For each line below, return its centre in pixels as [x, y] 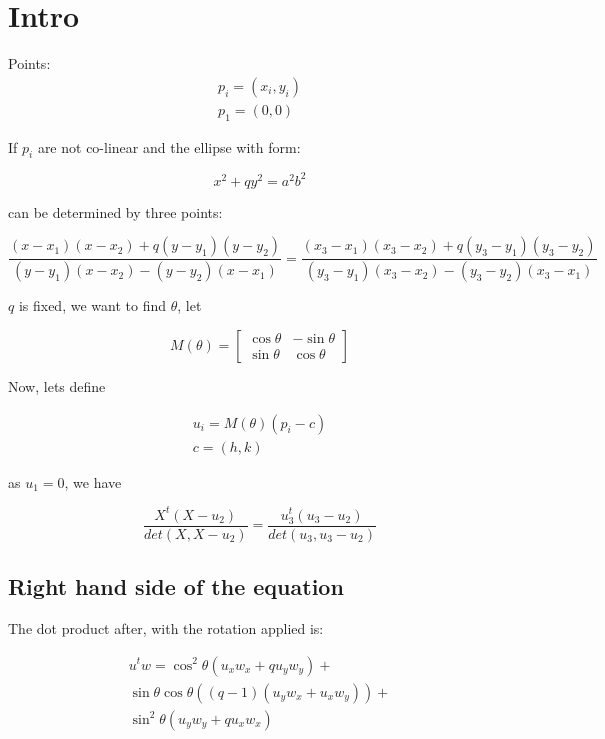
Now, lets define [57, 385]
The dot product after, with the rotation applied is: [166, 627]
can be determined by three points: [115, 211]
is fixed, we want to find [92, 305]
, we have [93, 481]
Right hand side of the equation [176, 586]
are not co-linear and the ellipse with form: [169, 146]
